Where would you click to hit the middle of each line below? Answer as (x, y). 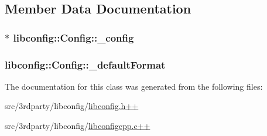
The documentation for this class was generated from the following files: (134, 86)
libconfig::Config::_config (73, 37)
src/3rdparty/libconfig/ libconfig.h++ (72, 106)
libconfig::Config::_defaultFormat (85, 64)
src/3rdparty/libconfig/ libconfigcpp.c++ (78, 126)
